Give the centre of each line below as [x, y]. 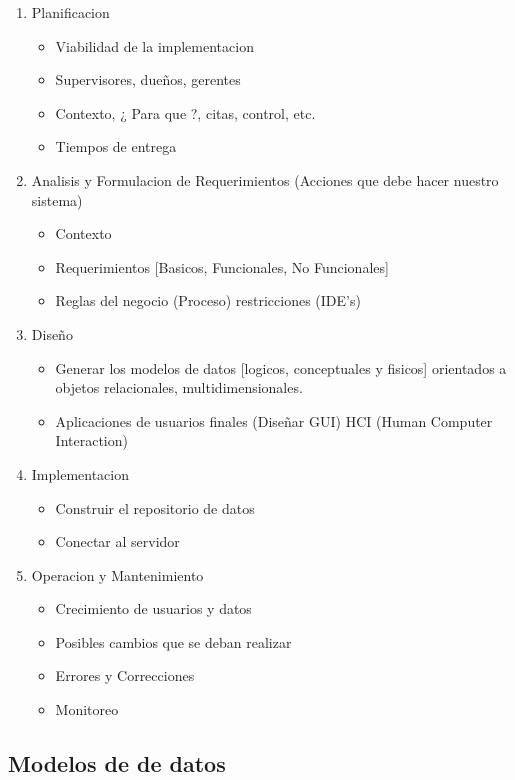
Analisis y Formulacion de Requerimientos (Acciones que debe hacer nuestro [265, 179]
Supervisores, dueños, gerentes [148, 79]
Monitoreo [87, 709]
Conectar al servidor [117, 541]
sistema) [57, 199]
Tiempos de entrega [116, 146]
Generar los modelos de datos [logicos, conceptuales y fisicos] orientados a [281, 367]
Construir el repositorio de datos [155, 507]
